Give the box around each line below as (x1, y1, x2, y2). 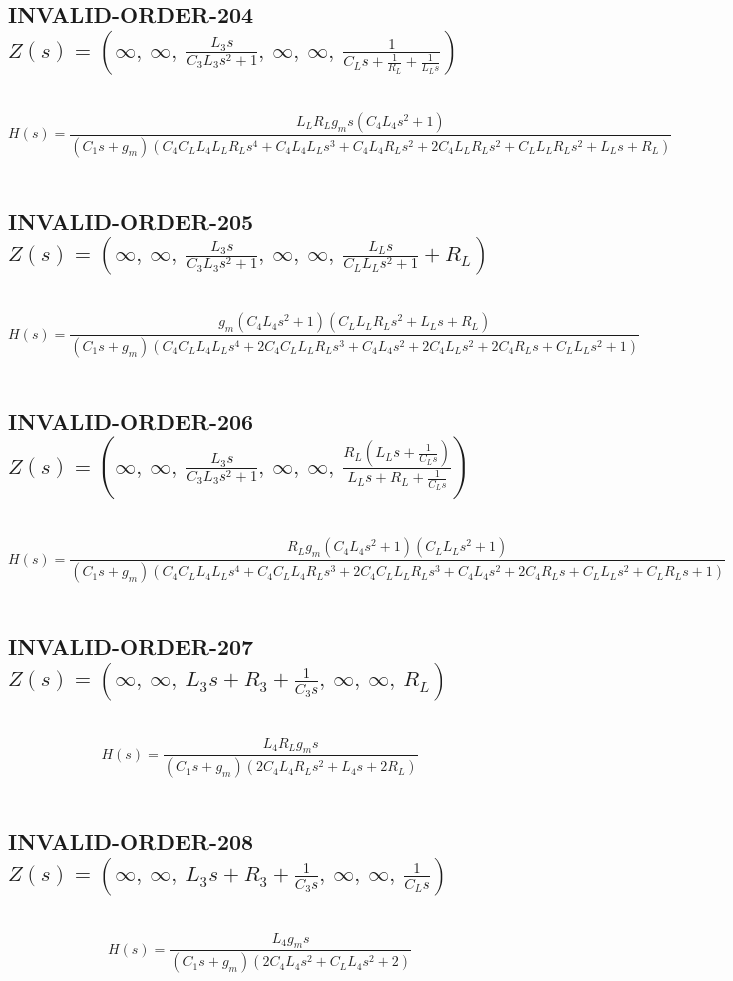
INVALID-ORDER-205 (8, 205, 254, 236)
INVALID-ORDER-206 (8, 405, 254, 436)
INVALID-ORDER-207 (8, 631, 254, 662)
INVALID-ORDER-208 (8, 826, 254, 857)
